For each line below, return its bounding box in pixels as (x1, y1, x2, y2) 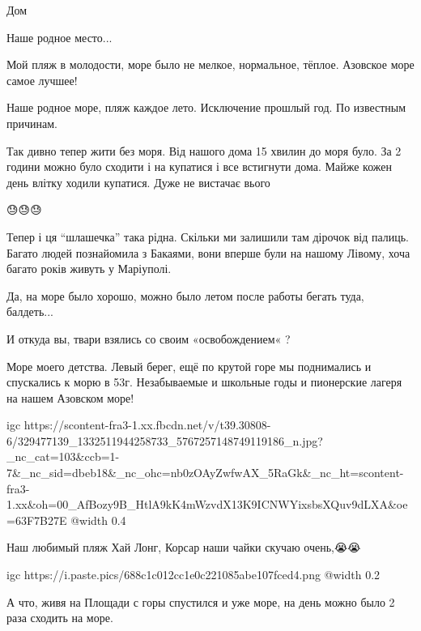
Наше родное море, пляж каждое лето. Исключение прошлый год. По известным (6, 99, 406, 116)
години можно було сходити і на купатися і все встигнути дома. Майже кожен (6, 158, 393, 175)
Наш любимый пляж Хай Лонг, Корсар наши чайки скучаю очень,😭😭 (6, 539, 361, 556)
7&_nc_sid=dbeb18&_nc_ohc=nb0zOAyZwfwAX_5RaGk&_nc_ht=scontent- (6, 464, 404, 481)
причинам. (6, 114, 57, 131)
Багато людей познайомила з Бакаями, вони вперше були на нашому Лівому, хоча (6, 244, 410, 261)
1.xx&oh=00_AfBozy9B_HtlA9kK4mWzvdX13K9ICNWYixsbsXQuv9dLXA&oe (6, 496, 408, 513)
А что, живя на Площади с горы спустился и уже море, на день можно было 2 (6, 593, 395, 610)
